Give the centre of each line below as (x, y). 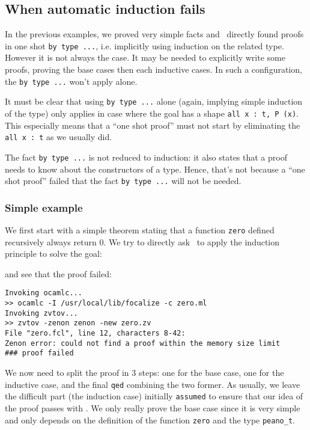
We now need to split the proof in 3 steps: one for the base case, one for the (144, 373)
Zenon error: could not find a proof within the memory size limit (143, 343)
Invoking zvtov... (41, 313)
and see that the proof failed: (58, 273)
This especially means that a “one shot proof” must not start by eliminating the (153, 125)
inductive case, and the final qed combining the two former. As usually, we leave (153, 384)
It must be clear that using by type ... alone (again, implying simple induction (154, 101)
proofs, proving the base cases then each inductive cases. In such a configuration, (153, 69)
